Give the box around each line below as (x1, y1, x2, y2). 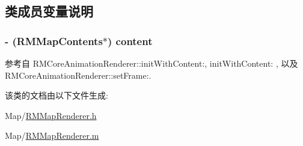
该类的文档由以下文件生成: (5, 89, 108, 102)
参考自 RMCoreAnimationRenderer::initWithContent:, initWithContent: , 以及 (5, 57, 298, 69)
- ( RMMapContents (5, 33, 103, 48)
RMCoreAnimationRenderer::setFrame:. (5, 68, 151, 81)
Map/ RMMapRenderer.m (5, 129, 99, 142)
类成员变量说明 (5, 2, 93, 20)
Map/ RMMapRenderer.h (5, 109, 97, 121)
